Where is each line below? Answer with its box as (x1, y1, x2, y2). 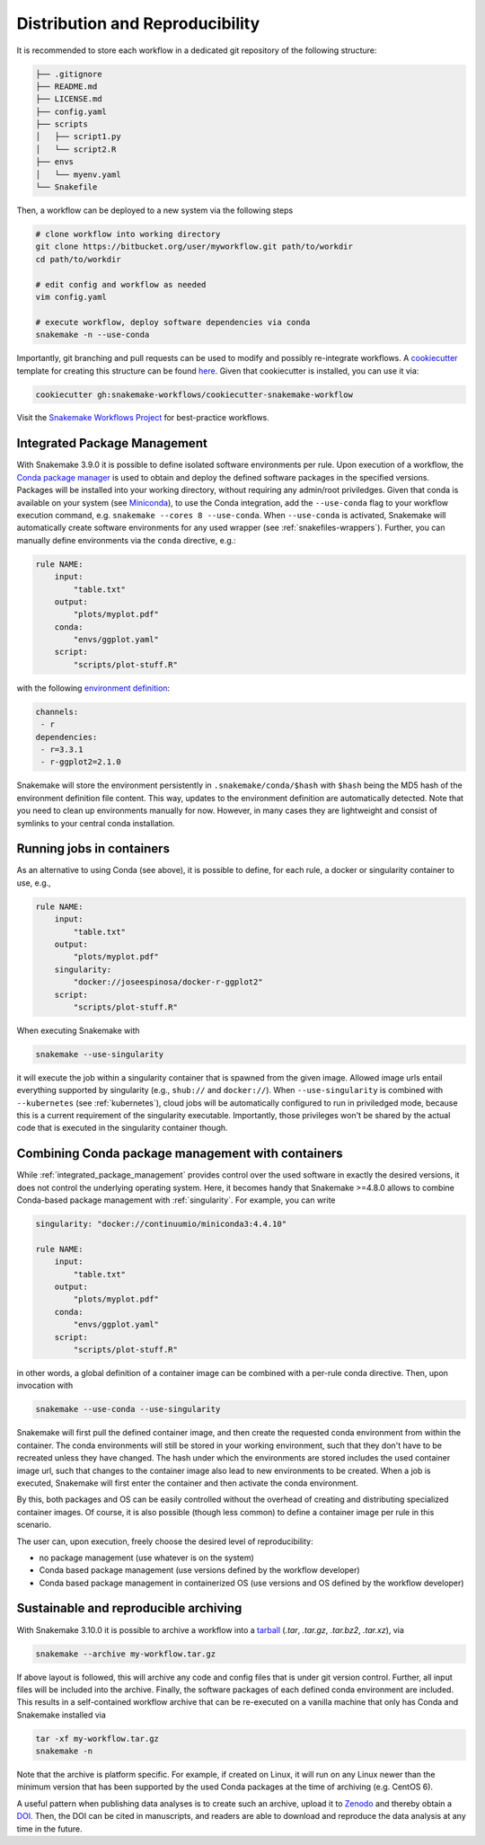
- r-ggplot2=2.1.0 (40, 757, 121, 767)
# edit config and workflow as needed (35, 279, 207, 289)
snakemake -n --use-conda (35, 330, 150, 340)
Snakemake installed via (16, 1709, 107, 1720)
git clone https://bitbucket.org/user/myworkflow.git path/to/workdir (35, 242, 354, 252)
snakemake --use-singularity (35, 1049, 164, 1059)
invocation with (16, 1380, 74, 1391)
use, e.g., (16, 877, 51, 888)
